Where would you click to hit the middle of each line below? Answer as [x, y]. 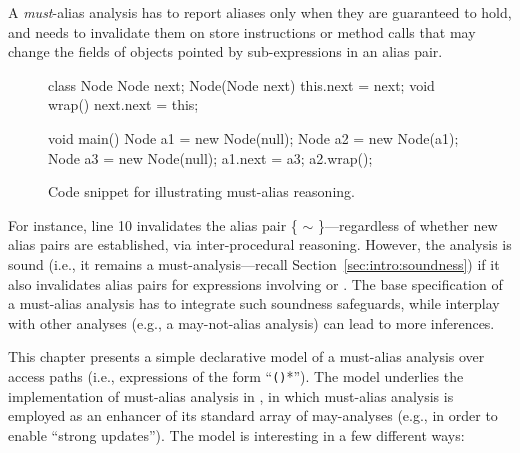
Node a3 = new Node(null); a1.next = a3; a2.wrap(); [210, 157]
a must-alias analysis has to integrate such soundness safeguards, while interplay [254, 303]
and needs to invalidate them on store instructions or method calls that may [242, 31]
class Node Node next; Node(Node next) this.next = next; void [241, 84]
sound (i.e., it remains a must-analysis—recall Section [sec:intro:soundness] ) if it [254, 263]
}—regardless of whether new [408, 224]
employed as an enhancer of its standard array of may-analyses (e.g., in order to [253, 415]
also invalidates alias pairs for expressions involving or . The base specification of [255, 283]
